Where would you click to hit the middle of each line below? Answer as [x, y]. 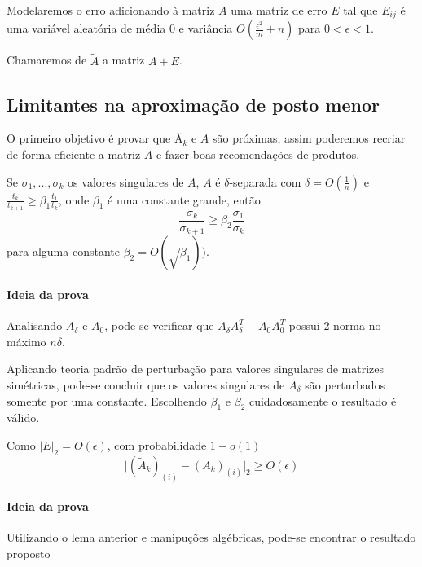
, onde [74, 199]
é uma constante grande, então [184, 199]
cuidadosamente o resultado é [323, 400]
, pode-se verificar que [159, 325]
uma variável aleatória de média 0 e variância [120, 28]
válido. [23, 418]
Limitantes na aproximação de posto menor [193, 104]
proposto [29, 554]
